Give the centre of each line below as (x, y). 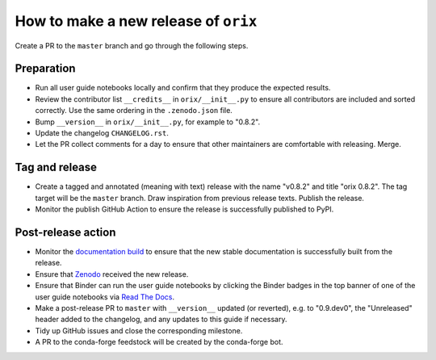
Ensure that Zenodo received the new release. (112, 274)
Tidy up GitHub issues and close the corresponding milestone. (139, 330)
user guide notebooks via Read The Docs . (105, 297)
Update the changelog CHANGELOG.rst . (102, 133)
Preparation (45, 69)
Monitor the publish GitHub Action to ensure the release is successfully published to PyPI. (184, 209)
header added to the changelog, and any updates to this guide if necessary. (161, 320)
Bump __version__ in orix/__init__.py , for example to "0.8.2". (148, 122)
